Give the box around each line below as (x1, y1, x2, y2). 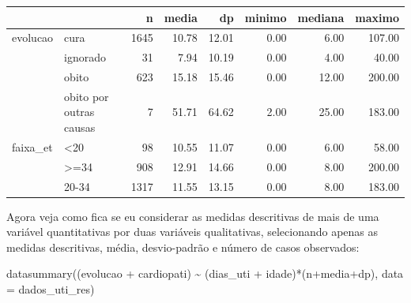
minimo (244, 9, 287, 25)
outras (64, 103, 95, 120)
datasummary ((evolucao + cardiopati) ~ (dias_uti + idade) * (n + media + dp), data (6, 265, 404, 282)
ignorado (64, 49, 107, 65)
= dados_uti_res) (6, 281, 95, 297)
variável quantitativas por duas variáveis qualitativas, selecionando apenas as (6, 223, 379, 240)
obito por (64, 88, 109, 104)
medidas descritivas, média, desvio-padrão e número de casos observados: (6, 238, 360, 255)
